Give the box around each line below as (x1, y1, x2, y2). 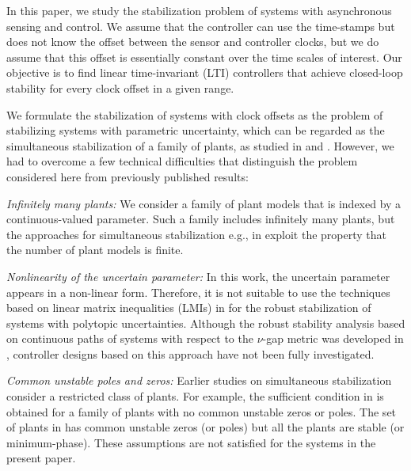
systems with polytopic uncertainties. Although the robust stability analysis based (6, 314, 405, 331)
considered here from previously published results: (6, 168, 249, 184)
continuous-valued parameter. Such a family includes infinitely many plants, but (6, 211, 395, 227)
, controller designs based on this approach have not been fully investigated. (6, 345, 375, 362)
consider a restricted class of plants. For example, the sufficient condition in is (6, 388, 384, 405)
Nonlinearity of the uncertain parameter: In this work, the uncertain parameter (6, 268, 390, 284)
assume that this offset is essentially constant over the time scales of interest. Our (6, 48, 402, 65)
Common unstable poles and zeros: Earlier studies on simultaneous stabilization (6, 372, 392, 389)
